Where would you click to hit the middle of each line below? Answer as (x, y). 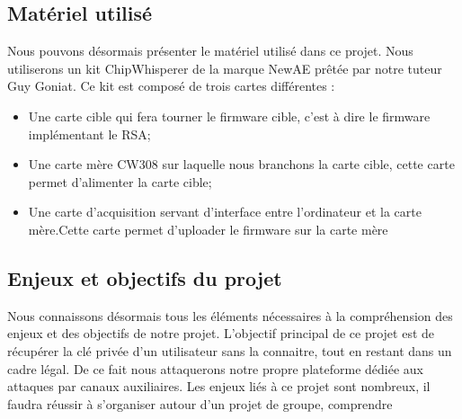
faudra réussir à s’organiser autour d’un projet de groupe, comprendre (200, 403)
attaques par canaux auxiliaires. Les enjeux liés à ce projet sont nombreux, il (219, 386)
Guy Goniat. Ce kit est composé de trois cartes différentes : (171, 86)
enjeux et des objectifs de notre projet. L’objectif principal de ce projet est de (221, 333)
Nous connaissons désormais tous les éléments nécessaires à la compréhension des (230, 315)
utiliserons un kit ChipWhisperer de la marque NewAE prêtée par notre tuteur (225, 68)
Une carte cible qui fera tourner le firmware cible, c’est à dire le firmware (229, 116)
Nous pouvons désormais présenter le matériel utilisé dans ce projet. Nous (210, 51)
